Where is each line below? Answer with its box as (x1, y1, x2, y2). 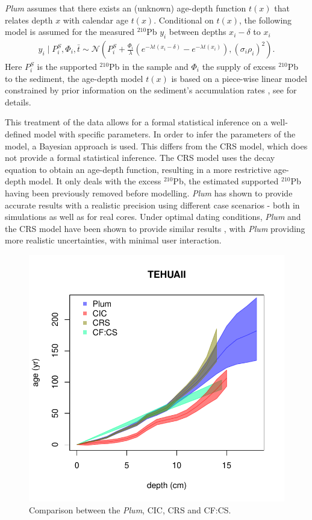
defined (5, 127, 31, 140)
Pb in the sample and (109, 60, 189, 73)
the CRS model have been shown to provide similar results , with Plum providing (5, 222, 305, 234)
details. (5, 95, 31, 108)
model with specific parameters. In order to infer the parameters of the (34, 127, 296, 140)
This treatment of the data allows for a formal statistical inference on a (5, 116, 268, 128)
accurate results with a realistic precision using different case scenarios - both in (5, 198, 300, 211)
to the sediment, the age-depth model (5, 72, 143, 84)
